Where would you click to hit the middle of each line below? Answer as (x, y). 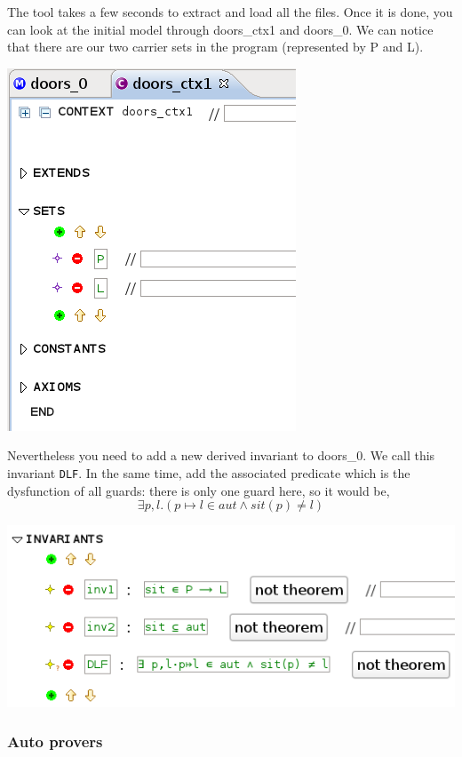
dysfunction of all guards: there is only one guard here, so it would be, (199, 490)
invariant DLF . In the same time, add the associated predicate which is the (209, 472)
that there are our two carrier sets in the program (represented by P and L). (215, 47)
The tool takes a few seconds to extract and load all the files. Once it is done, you (230, 12)
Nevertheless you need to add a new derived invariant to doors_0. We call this (221, 455)
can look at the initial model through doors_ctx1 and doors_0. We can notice (220, 29)
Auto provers (55, 741)
